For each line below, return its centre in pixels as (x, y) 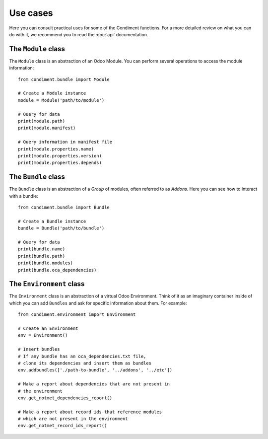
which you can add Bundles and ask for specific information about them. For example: (98, 303)
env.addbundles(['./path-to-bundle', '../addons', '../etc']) (95, 370)
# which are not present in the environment (73, 419)
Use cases (31, 13)
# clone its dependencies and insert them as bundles (85, 363)
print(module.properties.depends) (60, 163)
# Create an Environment (48, 328)
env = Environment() (43, 335)
